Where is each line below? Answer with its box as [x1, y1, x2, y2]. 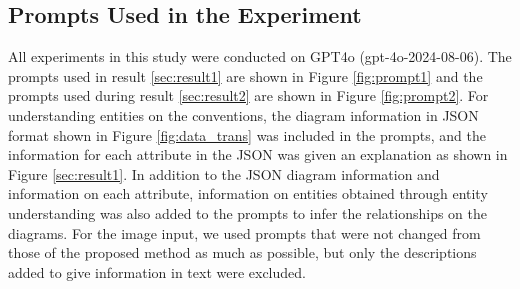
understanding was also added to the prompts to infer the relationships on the [8, 202, 487, 223]
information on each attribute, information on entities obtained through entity [8, 183, 488, 204]
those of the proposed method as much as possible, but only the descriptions [8, 242, 477, 263]
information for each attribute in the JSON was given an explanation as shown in [8, 144, 508, 165]
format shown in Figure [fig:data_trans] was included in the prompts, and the [8, 124, 486, 145]
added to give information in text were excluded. [8, 261, 306, 282]
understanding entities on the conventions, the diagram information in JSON [8, 104, 479, 125]
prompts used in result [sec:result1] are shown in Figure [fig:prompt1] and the [8, 65, 483, 86]
